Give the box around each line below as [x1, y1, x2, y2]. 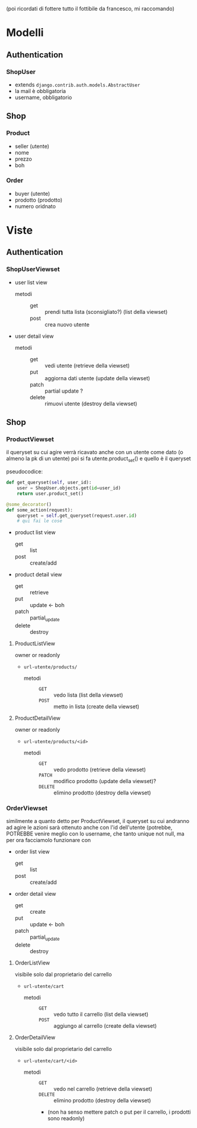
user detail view [14, 332, 54, 340]
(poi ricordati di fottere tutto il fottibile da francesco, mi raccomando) [6, 5, 174, 12]
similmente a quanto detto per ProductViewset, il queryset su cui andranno [6, 818, 189, 825]
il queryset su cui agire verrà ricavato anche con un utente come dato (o [6, 449, 183, 456]
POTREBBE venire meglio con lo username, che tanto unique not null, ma [6, 830, 185, 837]
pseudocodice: [6, 468, 43, 475]
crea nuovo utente [44, 320, 90, 328]
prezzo [14, 155, 33, 162]
